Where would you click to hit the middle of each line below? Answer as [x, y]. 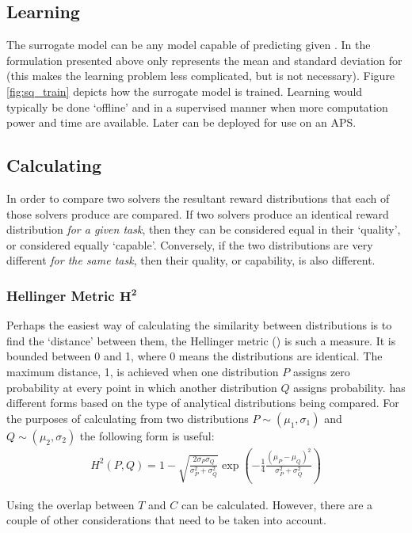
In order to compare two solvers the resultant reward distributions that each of [198, 198]
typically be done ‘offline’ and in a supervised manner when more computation [197, 107]
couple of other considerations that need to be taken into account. [166, 520]
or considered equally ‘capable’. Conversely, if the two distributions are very [190, 244]
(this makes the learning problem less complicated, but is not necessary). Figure [201, 76]
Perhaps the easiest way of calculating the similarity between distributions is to [199, 325]
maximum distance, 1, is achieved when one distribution [143, 371]
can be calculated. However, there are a [277, 504]
